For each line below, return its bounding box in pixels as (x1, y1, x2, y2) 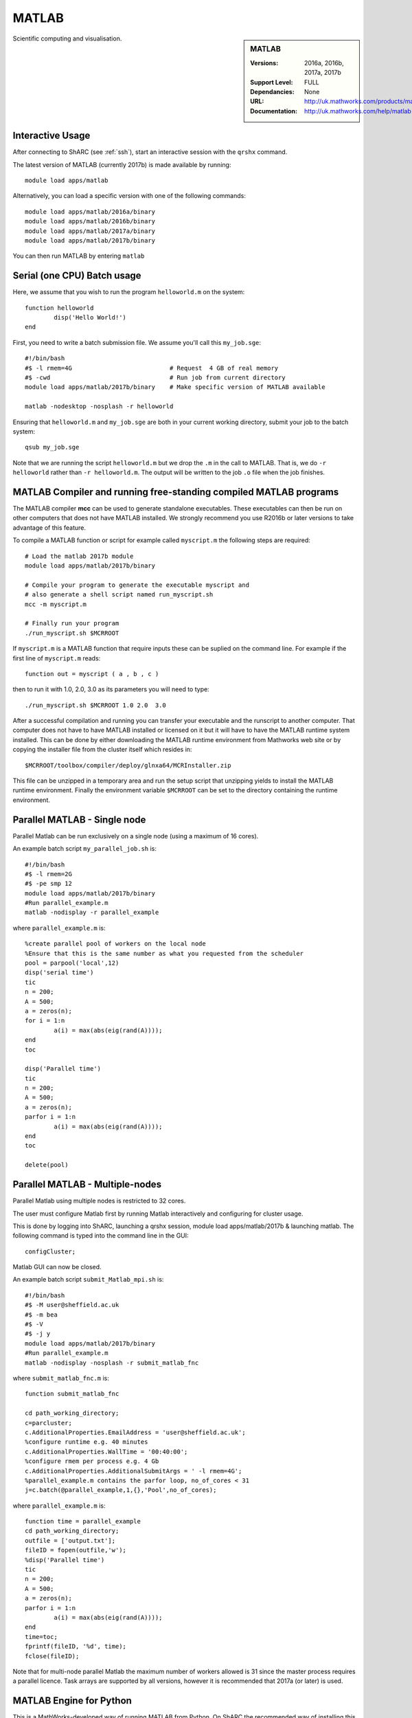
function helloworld (25, 304, 94, 312)
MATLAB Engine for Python (12, 1695, 132, 1707)
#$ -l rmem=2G (25, 870, 72, 878)
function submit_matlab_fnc (25, 1390, 119, 1398)
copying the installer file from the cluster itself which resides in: (12, 746, 192, 754)
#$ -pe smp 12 (25, 880, 72, 888)
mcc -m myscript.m (25, 600, 87, 608)
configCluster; (25, 1247, 76, 1256)
